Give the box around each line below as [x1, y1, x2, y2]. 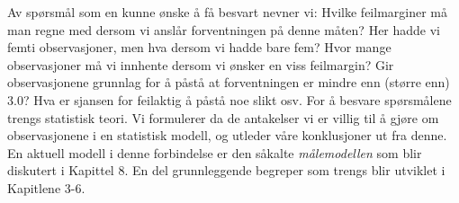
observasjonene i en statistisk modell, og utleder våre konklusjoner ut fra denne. [7, 126, 447, 145]
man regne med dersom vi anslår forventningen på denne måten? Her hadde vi [7, 20, 441, 39]
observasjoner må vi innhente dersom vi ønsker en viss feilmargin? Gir [7, 55, 394, 74]
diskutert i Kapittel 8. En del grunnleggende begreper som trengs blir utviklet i [7, 161, 445, 180]
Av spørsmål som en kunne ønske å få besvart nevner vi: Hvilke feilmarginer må [7, 3, 448, 21]
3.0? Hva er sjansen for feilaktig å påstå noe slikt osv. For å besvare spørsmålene [7, 90, 452, 109]
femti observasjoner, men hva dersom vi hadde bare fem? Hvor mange [7, 38, 391, 57]
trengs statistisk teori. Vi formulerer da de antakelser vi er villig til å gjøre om [7, 108, 439, 127]
